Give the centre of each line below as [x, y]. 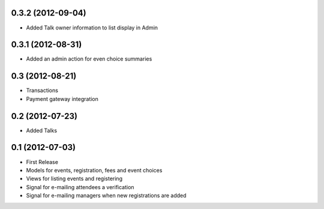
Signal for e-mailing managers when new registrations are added [106, 196]
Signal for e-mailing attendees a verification [80, 187]
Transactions [42, 91]
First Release [42, 162]
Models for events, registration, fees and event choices [94, 170]
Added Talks [41, 130]
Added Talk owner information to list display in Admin [92, 28]
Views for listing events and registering [74, 179]
